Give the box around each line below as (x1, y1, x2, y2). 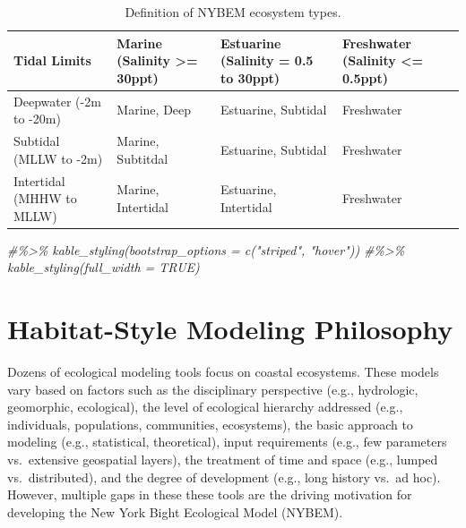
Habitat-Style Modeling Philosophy (7, 311, 453, 347)
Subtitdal (116, 149, 168, 167)
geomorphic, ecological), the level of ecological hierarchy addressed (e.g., (7, 397, 403, 416)
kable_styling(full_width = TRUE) (7, 258, 200, 277)
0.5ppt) (342, 68, 388, 87)
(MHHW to (13, 189, 77, 208)
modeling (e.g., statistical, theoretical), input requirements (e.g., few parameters (7, 432, 447, 451)
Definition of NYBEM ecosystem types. (125, 3, 341, 21)
